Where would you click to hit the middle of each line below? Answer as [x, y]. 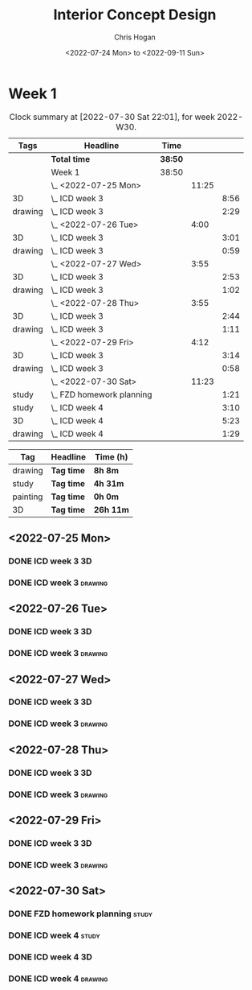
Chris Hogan [135, 37]
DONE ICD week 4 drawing [58, 978]
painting [28, 497]
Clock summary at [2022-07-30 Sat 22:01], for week [112, 117]
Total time [71, 159]
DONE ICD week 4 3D [50, 957]
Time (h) [112, 456]
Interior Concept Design [135, 15]
